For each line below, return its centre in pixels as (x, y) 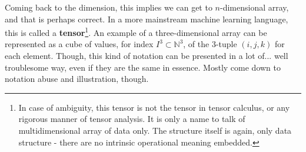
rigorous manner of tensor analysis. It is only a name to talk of (132, 119)
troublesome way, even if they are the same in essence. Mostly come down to (143, 67)
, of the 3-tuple (210, 44)
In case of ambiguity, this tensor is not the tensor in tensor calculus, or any (154, 107)
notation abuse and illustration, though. (77, 79)
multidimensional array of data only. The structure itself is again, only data (155, 130)
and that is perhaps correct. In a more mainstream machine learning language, (147, 19)
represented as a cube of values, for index (79, 44)
